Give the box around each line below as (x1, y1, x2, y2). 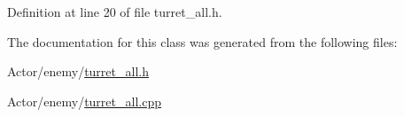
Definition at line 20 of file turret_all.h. (7, 3, 222, 20)
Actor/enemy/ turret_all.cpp (7, 91, 161, 110)
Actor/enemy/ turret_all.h (7, 62, 149, 81)
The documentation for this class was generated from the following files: (7, 32, 398, 51)
